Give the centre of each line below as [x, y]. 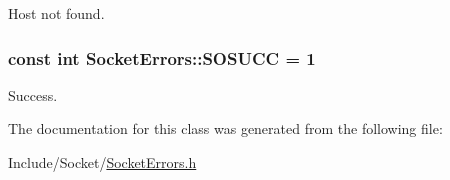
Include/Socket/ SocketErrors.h [102, 162]
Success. [33, 94]
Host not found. [56, 13]
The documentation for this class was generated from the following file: [225, 128]
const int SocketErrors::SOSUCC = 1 [162, 57]
